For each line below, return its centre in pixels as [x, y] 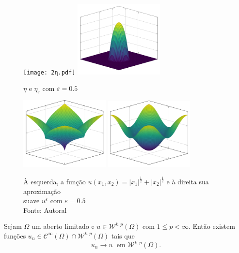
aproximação [42, 191]
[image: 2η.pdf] [49, 73]
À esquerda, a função [55, 181]
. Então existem [212, 226]
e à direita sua [188, 181]
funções [15, 235]
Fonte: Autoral [45, 210]
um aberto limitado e [63, 226]
